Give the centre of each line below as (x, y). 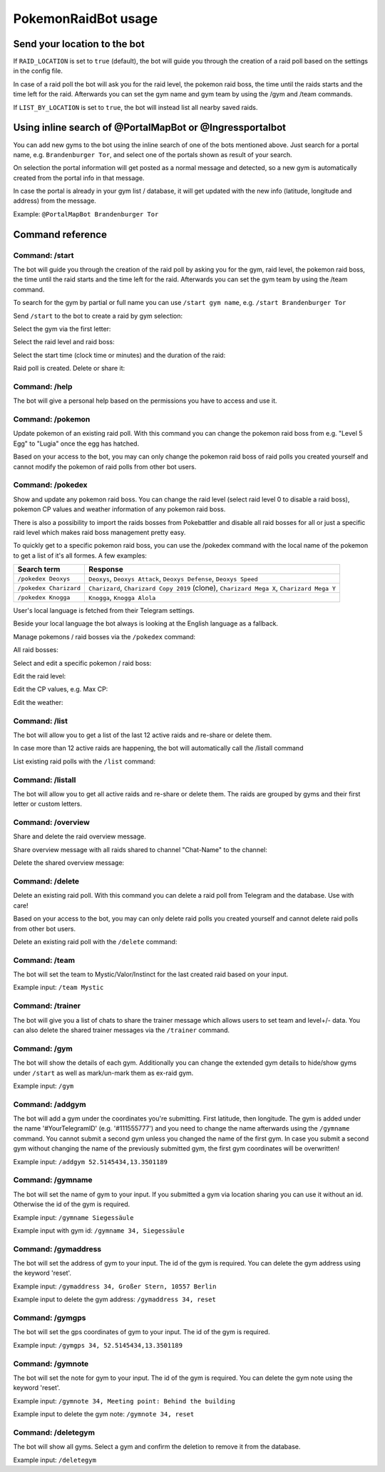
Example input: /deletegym (55, 1460)
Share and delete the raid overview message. (79, 836)
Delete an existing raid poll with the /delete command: (95, 941)
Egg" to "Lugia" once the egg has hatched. (76, 444)
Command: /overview (52, 823)
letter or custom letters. (47, 804)
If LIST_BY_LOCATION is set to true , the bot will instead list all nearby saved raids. (135, 107)
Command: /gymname (53, 1180)
